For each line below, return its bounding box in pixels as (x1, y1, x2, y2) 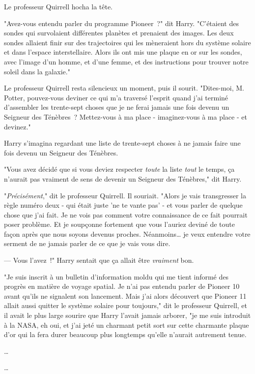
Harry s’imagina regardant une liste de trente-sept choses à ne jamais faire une (4, 138, 241, 148)
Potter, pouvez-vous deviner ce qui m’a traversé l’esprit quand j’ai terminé (4, 92, 228, 102)
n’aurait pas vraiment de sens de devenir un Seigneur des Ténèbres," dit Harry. (4, 173, 242, 184)
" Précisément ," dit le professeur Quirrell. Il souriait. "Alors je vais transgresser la (4, 190, 246, 200)
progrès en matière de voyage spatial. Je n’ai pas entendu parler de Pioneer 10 (4, 281, 240, 291)
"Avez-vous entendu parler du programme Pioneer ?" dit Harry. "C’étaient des (4, 18, 239, 28)
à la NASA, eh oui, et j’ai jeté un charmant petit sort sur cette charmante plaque (4, 319, 249, 330)
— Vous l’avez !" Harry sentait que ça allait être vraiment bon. (4, 255, 194, 265)
